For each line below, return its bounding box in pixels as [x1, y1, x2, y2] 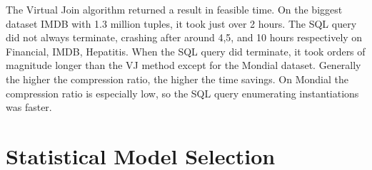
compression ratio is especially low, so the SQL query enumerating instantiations [6, 85, 359, 100]
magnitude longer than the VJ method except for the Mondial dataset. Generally [6, 58, 361, 73]
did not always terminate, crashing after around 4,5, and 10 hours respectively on [6, 30, 363, 45]
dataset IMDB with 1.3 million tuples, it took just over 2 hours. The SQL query [6, 16, 357, 31]
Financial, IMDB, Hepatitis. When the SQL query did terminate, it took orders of [6, 43, 366, 58]
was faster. [6, 100, 52, 115]
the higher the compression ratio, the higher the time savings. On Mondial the [6, 71, 348, 86]
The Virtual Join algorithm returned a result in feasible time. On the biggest [6, 2, 343, 16]
